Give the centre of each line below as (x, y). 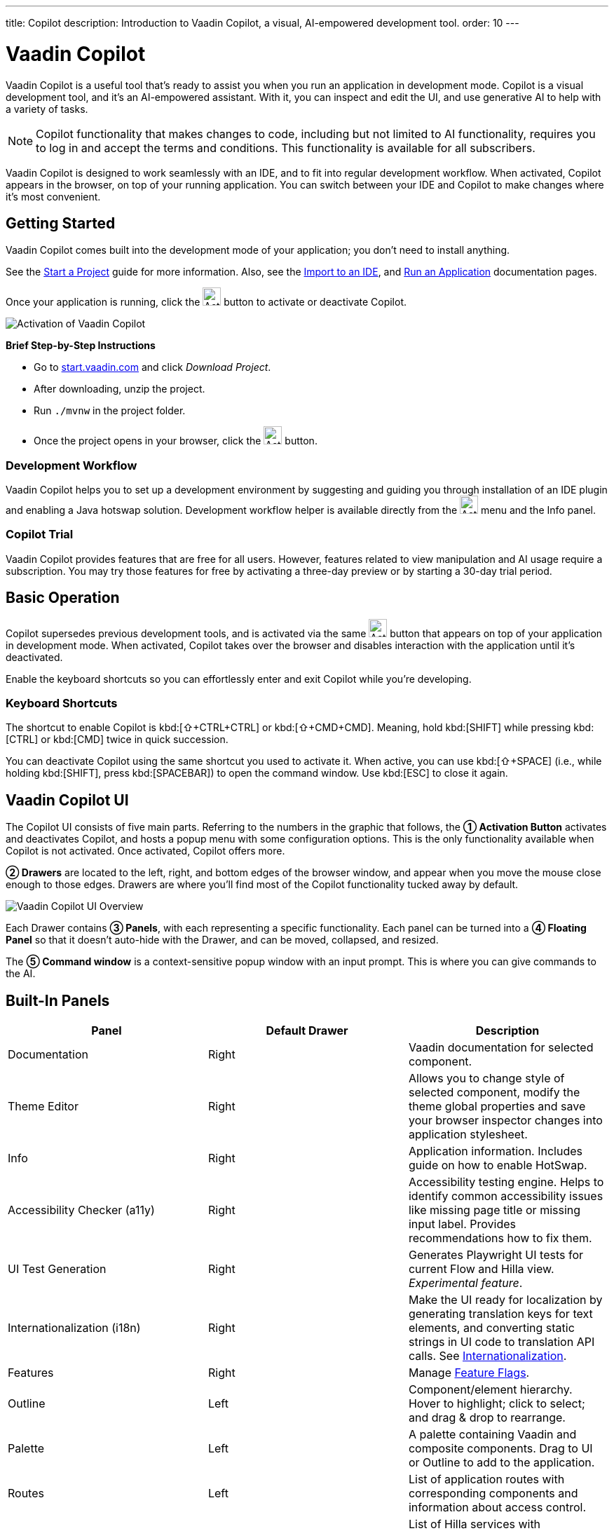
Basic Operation (63, 598)
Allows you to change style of (486, 1078)
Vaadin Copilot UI (67, 800)
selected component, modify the (494, 1093)
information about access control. (497, 1508)
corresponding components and (493, 1493)
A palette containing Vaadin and (492, 1435)
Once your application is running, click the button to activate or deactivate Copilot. (206, 302)
